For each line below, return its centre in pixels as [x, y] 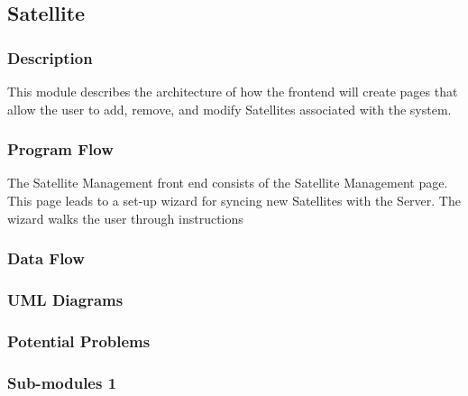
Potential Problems [79, 341]
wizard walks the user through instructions [125, 218]
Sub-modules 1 [62, 382]
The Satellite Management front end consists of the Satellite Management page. [228, 183]
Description [50, 57]
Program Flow [60, 149]
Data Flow [46, 258]
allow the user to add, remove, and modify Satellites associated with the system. [229, 109]
